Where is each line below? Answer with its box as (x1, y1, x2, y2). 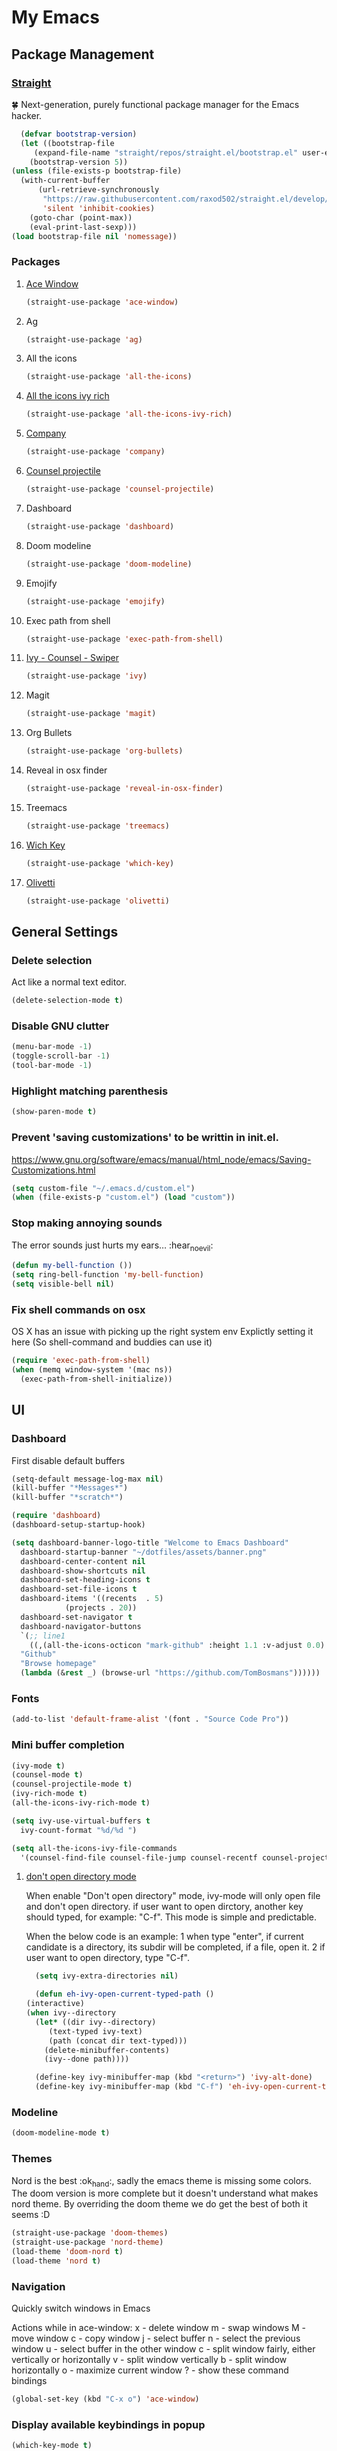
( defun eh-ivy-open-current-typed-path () (35, 1989, 215, 2000)
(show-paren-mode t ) (11, 1107, 98, 1117)
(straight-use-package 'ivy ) (25, 671, 148, 681)
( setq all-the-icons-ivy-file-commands (11, 1843, 178, 1853)
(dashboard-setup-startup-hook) (11, 1520, 146, 1530)
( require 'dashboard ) (11, 1511, 102, 1521)
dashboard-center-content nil (20, 1556, 146, 1566)
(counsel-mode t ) (11, 1770, 84, 1780)
